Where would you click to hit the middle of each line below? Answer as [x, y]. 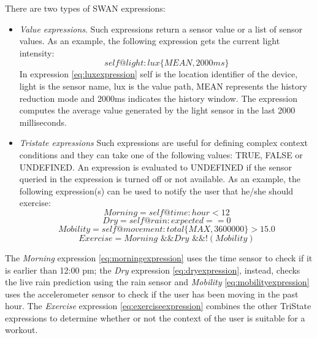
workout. [21, 330]
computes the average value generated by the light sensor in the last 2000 [157, 110]
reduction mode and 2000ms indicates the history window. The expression [158, 98]
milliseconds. [43, 122]
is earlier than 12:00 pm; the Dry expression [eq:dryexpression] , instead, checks [153, 270]
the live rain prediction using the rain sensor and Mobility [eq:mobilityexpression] [157, 282]
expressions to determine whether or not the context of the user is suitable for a [155, 317]
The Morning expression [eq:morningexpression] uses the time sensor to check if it [159, 257]
